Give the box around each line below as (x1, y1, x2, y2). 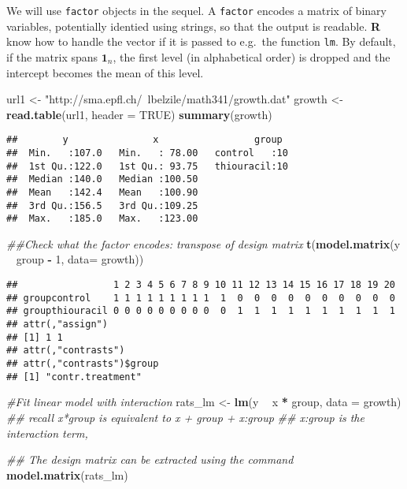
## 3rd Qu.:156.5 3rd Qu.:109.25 (6, 200, 198, 211)
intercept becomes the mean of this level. (6, 64, 204, 80)
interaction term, (6, 424, 88, 441)
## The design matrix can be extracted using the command (6, 451, 294, 468)
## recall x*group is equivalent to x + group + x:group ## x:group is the (6, 409, 364, 425)
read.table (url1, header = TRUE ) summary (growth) (6, 106, 272, 122)
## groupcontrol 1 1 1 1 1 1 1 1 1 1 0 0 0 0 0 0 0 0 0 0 (6, 292, 395, 304)
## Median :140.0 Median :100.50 (6, 174, 198, 185)
